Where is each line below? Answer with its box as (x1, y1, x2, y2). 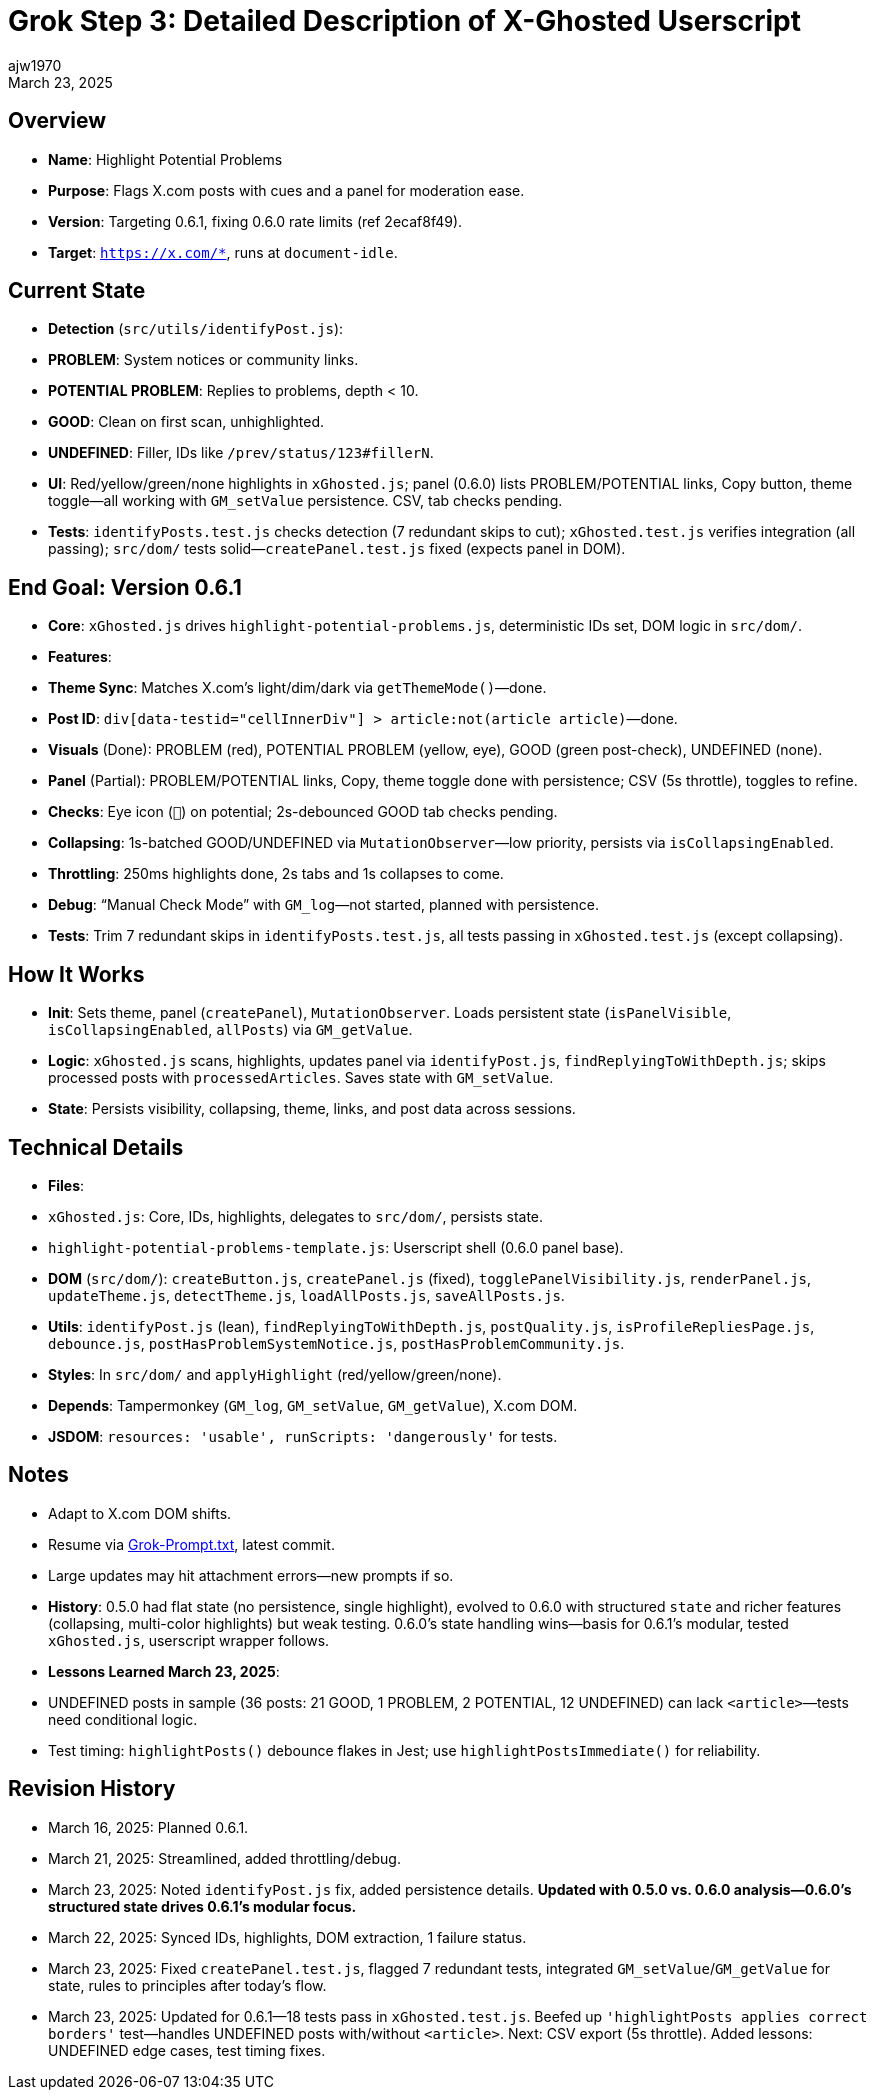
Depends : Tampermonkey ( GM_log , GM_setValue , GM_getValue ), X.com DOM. (48, 1396, 578, 1414)
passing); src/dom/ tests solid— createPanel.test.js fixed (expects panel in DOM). (48, 540, 626, 558)
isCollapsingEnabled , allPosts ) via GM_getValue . (48, 1021, 413, 1039)
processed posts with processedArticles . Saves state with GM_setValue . (48, 1069, 554, 1087)
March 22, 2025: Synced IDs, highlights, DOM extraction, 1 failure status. (48, 1928, 527, 1946)
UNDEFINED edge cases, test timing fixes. (48, 2041, 326, 2059)
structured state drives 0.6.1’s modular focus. (48, 1897, 357, 1915)
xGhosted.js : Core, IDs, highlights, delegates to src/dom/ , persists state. (48, 1207, 544, 1225)
